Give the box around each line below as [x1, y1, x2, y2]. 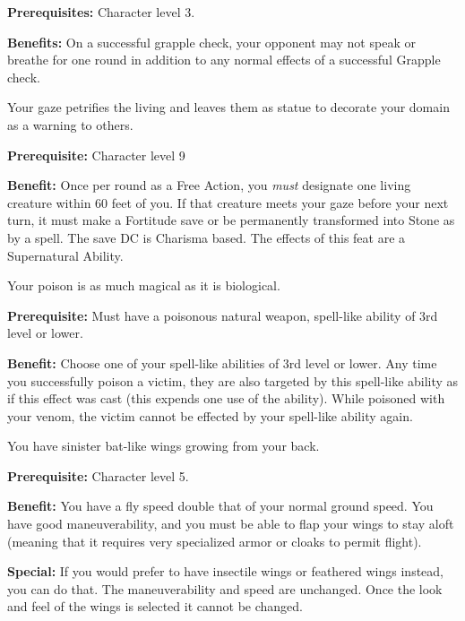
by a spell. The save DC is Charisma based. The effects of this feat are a [7, 228, 406, 246]
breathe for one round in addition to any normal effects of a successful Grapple [7, 50, 441, 69]
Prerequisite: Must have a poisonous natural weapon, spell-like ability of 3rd [7, 306, 438, 324]
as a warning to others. [7, 115, 133, 134]
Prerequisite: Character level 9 [7, 145, 185, 164]
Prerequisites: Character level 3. [7, 3, 195, 21]
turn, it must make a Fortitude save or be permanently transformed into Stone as [7, 211, 455, 229]
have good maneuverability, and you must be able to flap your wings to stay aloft [7, 514, 454, 533]
